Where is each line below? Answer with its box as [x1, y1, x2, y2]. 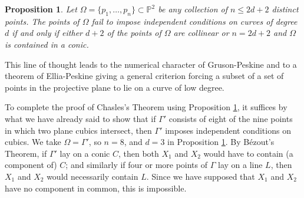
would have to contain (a [203, 147, 293, 159]
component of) [5, 159, 57, 171]
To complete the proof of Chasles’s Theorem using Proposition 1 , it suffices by [5, 101, 288, 113]
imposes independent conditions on [165, 124, 291, 136]
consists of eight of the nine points [168, 112, 293, 124]
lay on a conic [60, 147, 110, 159]
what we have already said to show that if [5, 112, 156, 124]
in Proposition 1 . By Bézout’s [167, 136, 275, 148]
